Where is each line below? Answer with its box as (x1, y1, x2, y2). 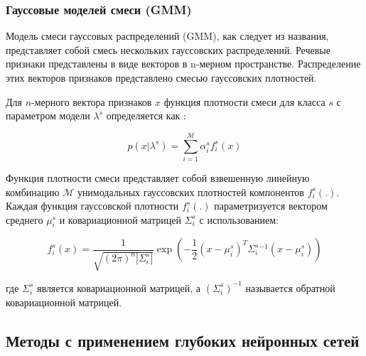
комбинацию (6, 184, 60, 199)
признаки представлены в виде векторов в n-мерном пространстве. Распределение (6, 56, 361, 71)
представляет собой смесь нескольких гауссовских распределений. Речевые (6, 42, 330, 57)
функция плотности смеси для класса (163, 94, 325, 109)
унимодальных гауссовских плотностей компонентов (77, 184, 304, 199)
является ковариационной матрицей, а (37, 280, 201, 295)
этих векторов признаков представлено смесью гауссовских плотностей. (6, 70, 317, 85)
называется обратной (245, 280, 335, 295)
